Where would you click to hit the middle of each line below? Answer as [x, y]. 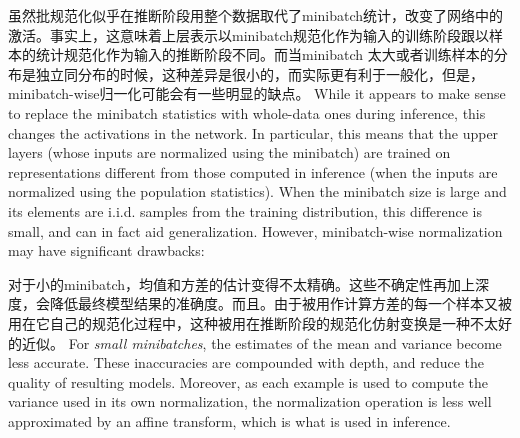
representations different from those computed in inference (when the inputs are [253, 171]
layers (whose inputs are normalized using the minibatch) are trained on [229, 152]
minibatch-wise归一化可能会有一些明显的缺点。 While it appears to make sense [257, 93]
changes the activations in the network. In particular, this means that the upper [253, 132]
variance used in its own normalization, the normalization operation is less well [250, 401]
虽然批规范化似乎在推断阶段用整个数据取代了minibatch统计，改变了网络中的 [256, 15]
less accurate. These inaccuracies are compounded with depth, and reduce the [246, 362]
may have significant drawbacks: [106, 250]
